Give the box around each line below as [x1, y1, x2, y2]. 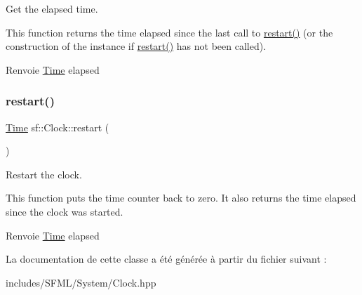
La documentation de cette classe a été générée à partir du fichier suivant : [6, 251, 327, 266]
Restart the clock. [6, 166, 82, 181]
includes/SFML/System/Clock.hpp [6, 275, 156, 289]
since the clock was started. [6, 204, 123, 218]
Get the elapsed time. [6, 1, 98, 15]
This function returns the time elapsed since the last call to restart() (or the [6, 25, 333, 39]
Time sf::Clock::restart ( [6, 119, 109, 134]
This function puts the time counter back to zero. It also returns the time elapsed [6, 190, 356, 205]
